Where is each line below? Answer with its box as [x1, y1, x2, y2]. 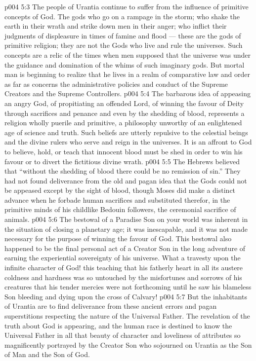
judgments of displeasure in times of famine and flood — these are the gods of [4, 30, 241, 40]
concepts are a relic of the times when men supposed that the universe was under [4, 49, 251, 60]
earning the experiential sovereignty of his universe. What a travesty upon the [4, 253, 241, 263]
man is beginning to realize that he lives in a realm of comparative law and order [4, 69, 250, 79]
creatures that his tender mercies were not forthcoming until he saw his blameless [4, 282, 252, 292]
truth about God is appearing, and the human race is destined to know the [4, 320, 232, 330]
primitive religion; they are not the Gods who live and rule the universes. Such [4, 40, 243, 50]
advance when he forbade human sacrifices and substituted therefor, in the [4, 194, 230, 205]
